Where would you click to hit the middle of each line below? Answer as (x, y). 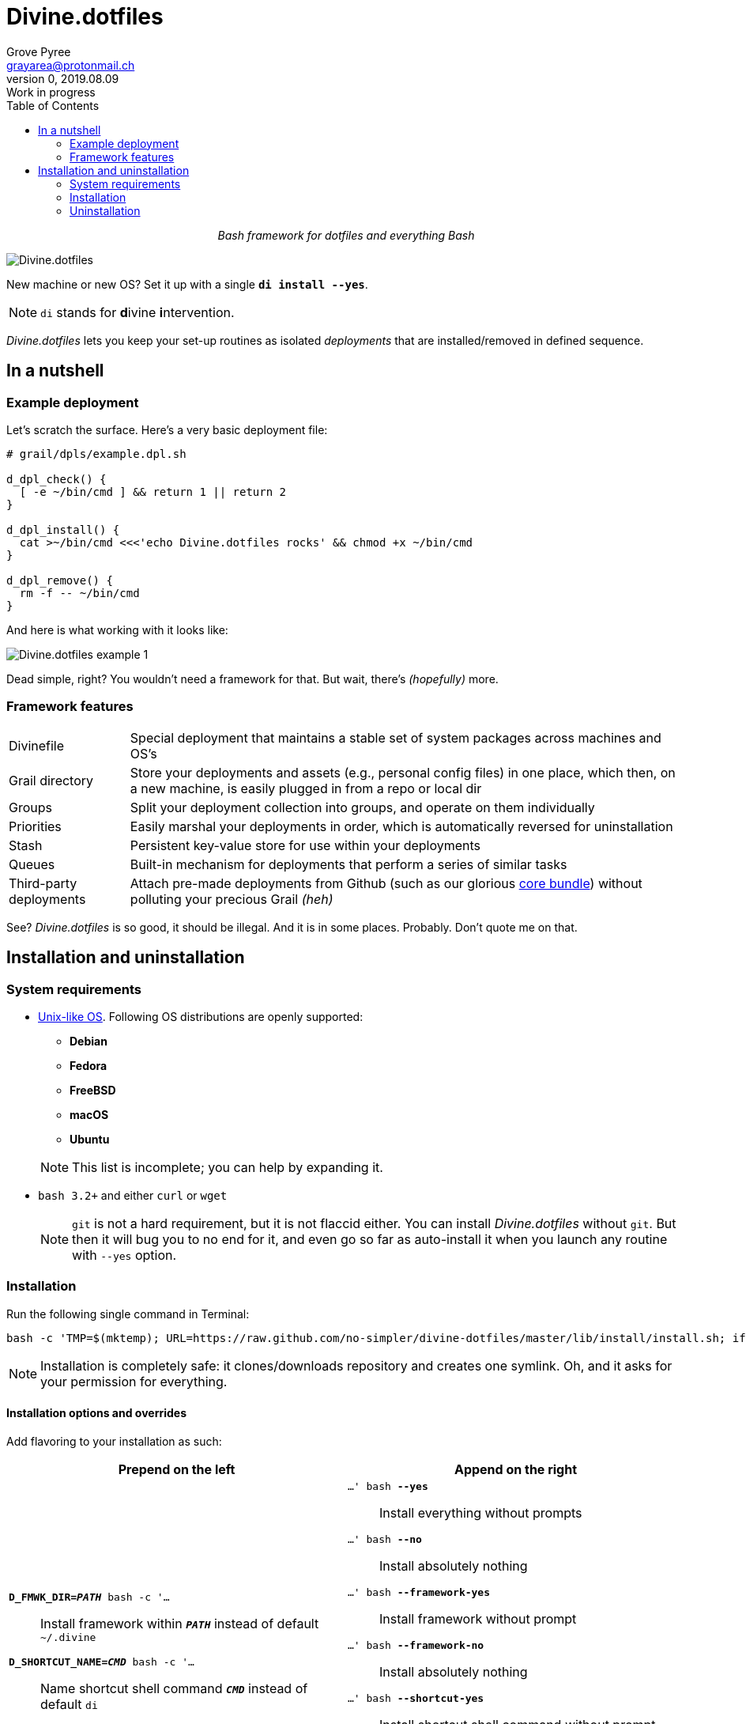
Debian (89, 1041)
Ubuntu (90, 1139)
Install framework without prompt (478, 1618)
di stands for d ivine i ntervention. (138, 312)
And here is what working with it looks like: (117, 629)
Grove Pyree (39, 51)
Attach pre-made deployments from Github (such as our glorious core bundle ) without (386, 883)
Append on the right (516, 1469)
